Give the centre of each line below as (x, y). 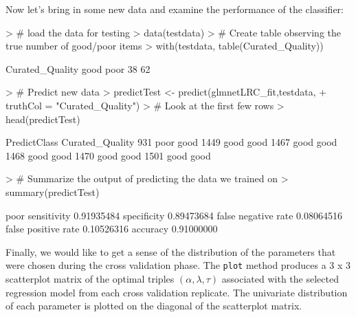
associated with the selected (280, 278)
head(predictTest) (43, 119)
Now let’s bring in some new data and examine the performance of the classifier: (175, 9)
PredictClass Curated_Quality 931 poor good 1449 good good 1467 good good (171, 142)
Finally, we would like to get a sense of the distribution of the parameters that (171, 251)
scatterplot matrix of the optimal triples (90, 278)
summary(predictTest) (53, 192)
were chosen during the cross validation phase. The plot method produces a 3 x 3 (178, 265)
